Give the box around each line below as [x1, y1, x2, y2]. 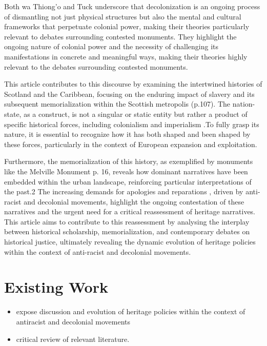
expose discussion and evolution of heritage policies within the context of [16, 306, 245, 317]
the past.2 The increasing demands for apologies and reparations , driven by [4, 186, 243, 197]
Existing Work [4, 276, 108, 297]
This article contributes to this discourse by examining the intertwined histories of [4, 78, 262, 89]
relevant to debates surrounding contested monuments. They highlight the [4, 31, 237, 42]
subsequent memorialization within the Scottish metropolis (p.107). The [4, 98, 231, 109]
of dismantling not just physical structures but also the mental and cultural [4, 11, 241, 22]
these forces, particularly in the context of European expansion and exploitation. [4, 138, 257, 149]
